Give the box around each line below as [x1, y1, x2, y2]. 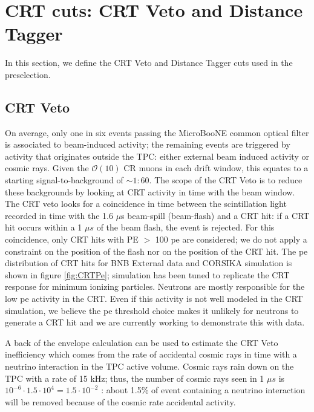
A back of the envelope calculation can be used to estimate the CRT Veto [5, 336, 278, 348]
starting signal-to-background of [5, 174, 123, 186]
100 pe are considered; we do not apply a [155, 233, 307, 246]
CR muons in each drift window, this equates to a [123, 162, 309, 174]
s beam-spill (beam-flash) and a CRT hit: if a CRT [121, 209, 310, 221]
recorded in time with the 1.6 [5, 209, 113, 221]
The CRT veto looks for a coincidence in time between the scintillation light [5, 197, 287, 210]
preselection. [5, 68, 51, 80]
